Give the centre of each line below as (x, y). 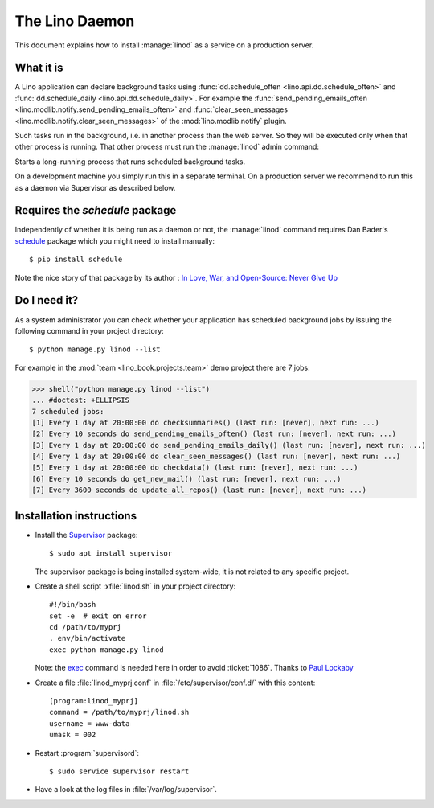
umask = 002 (73, 735)
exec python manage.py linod (106, 650)
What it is (39, 68)
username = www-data (90, 723)
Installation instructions (76, 516)
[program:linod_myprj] (94, 701)
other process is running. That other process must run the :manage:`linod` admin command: (167, 147)
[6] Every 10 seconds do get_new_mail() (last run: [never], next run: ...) (186, 479)
